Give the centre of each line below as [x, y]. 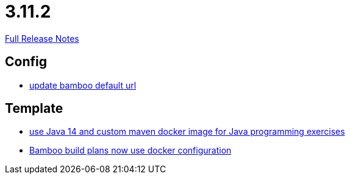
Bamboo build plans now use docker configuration [130, 150]
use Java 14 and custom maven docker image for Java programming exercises [187, 132]
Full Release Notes [42, 38]
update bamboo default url [83, 85]
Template [34, 109]
